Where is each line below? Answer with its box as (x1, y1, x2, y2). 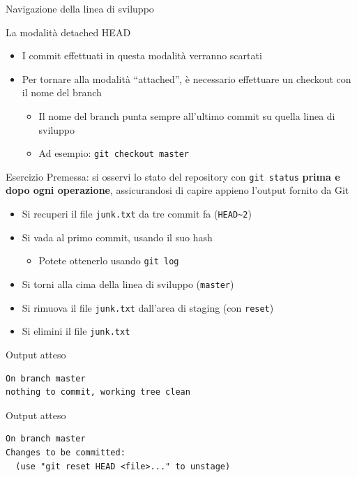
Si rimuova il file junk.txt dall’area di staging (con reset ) (22, 300, 274, 315)
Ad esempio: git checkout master (38, 146, 190, 160)
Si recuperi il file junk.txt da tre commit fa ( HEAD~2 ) (22, 206, 252, 221)
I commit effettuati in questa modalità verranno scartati (22, 48, 262, 63)
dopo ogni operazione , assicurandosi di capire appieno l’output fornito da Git (6, 183, 349, 197)
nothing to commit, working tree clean (6, 387, 190, 397)
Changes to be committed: (6, 447, 126, 457)
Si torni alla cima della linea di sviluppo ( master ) (22, 276, 234, 291)
